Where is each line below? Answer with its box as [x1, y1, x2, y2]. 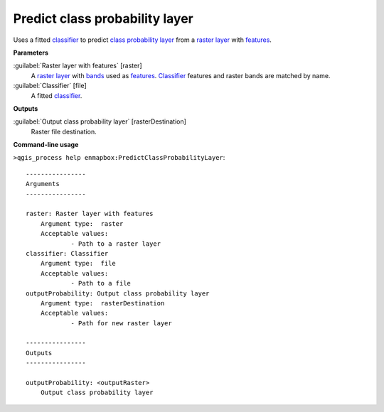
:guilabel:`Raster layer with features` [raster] [13, 61, 142, 70]
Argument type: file [40, 259, 117, 268]
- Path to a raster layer [70, 239, 161, 248]
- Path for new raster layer [70, 319, 172, 327]
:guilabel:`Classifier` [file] [13, 82, 87, 90]
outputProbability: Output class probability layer [26, 289, 210, 298]
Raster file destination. [31, 127, 97, 136]
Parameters [13, 48, 49, 57]
